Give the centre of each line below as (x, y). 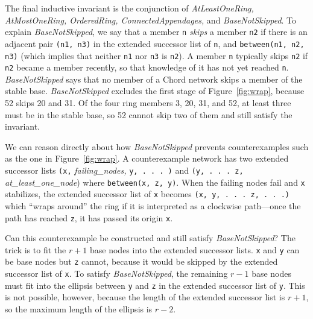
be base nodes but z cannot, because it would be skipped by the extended (141, 261)
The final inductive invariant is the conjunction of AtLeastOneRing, (129, 8)
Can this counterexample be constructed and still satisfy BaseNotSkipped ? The (150, 238)
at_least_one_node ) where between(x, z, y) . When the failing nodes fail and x (155, 182)
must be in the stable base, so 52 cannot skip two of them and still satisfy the (149, 114)
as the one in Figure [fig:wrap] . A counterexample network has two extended (147, 158)
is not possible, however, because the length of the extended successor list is (145, 297)
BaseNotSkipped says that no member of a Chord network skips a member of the (154, 79)
